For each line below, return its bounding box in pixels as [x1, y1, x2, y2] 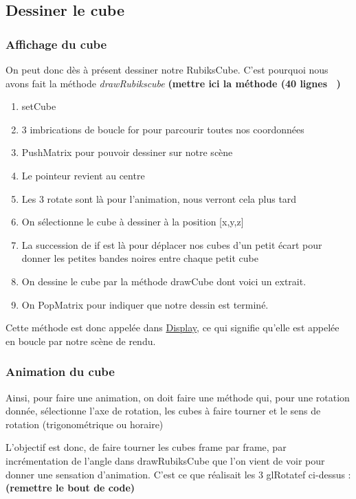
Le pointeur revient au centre [21, 168, 145, 182]
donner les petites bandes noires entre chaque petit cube [21, 251, 258, 265]
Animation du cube [5, 363, 115, 380]
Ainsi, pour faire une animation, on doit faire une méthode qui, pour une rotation [5, 390, 350, 404]
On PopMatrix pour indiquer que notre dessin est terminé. [21, 297, 269, 311]
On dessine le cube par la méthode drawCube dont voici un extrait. [21, 274, 307, 288]
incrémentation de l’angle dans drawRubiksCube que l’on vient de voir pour [5, 453, 325, 467]
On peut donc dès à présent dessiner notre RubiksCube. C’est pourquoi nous [5, 63, 329, 76]
